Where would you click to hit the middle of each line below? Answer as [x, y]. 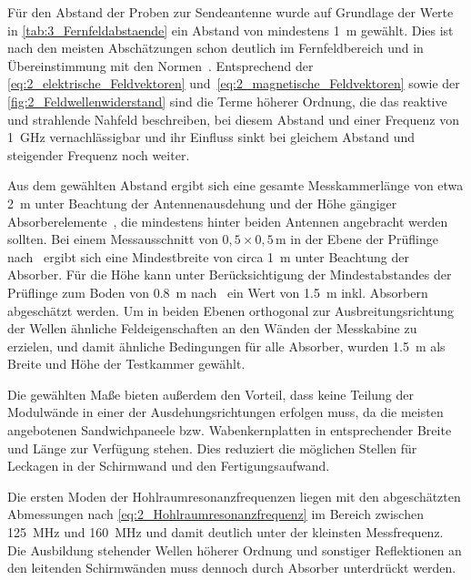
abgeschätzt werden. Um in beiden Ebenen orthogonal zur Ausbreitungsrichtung [231, 310]
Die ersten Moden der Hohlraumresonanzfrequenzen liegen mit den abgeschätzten [234, 496]
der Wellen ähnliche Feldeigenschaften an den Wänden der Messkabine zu [212, 328]
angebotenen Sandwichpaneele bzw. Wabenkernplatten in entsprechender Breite [230, 430]
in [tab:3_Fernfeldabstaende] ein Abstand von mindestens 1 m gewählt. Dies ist [230, 30]
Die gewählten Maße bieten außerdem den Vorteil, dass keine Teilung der [210, 394]
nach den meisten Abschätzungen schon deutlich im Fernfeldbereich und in [215, 48]
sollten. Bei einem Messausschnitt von [113, 239]
